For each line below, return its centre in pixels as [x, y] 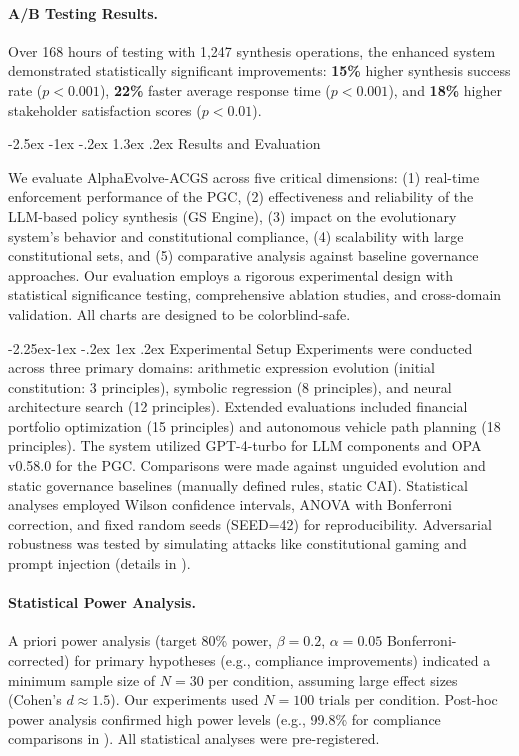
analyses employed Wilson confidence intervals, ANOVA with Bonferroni [230, 504]
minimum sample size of [82, 679]
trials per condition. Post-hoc [408, 699]
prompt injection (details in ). [99, 563]
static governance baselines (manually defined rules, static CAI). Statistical [238, 484]
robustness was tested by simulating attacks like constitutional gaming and [237, 543]
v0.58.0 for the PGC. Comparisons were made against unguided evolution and [247, 465]
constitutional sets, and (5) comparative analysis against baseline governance [243, 255]
